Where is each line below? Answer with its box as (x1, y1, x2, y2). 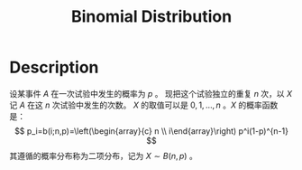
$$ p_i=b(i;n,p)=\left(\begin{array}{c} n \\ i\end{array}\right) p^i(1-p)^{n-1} (14, 125, 288, 137)
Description (9, 57, 99, 78)
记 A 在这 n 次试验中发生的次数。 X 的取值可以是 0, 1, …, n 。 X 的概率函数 (9, 99, 279, 110)
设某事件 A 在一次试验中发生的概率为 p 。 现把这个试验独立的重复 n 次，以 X (9, 88, 293, 99)
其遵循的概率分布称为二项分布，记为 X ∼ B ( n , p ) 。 (9, 150, 198, 161)
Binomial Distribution (70, 6, 233, 27)
